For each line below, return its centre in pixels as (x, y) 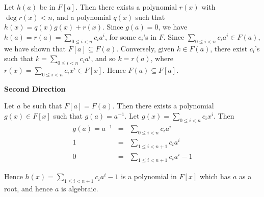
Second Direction (35, 88)
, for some (121, 36)
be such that (43, 106)
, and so (103, 58)
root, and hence (29, 189)
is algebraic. (80, 189)
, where (162, 58)
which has (215, 176)
